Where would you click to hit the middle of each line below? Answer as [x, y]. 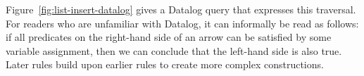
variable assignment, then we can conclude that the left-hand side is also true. [174, 50]
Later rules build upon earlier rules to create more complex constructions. [165, 64]
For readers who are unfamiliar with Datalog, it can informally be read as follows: [182, 23]
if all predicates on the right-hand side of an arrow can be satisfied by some [169, 37]
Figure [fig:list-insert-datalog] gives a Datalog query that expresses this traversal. [181, 9]
